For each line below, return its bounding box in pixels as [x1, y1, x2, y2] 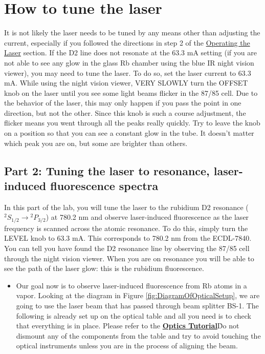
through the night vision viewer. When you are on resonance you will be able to [4, 253, 254, 263]
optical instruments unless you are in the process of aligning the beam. [16, 340, 238, 351]
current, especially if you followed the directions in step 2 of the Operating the [4, 37, 250, 48]
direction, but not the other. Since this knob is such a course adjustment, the [4, 107, 246, 118]
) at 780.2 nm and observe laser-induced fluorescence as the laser [46, 212, 249, 222]
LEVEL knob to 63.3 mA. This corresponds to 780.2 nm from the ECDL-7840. [4, 233, 252, 243]
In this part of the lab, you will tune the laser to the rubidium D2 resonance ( [4, 201, 249, 212]
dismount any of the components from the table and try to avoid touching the [16, 330, 261, 341]
